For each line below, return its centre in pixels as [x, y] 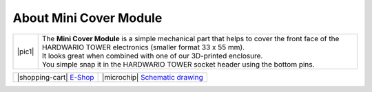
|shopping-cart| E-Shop [55, 77]
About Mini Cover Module [87, 18]
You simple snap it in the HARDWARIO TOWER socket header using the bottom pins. [178, 64]
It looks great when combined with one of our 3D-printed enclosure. [152, 56]
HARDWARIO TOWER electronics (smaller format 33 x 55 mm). [143, 47]
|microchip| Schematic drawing [152, 77]
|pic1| [25, 51]
